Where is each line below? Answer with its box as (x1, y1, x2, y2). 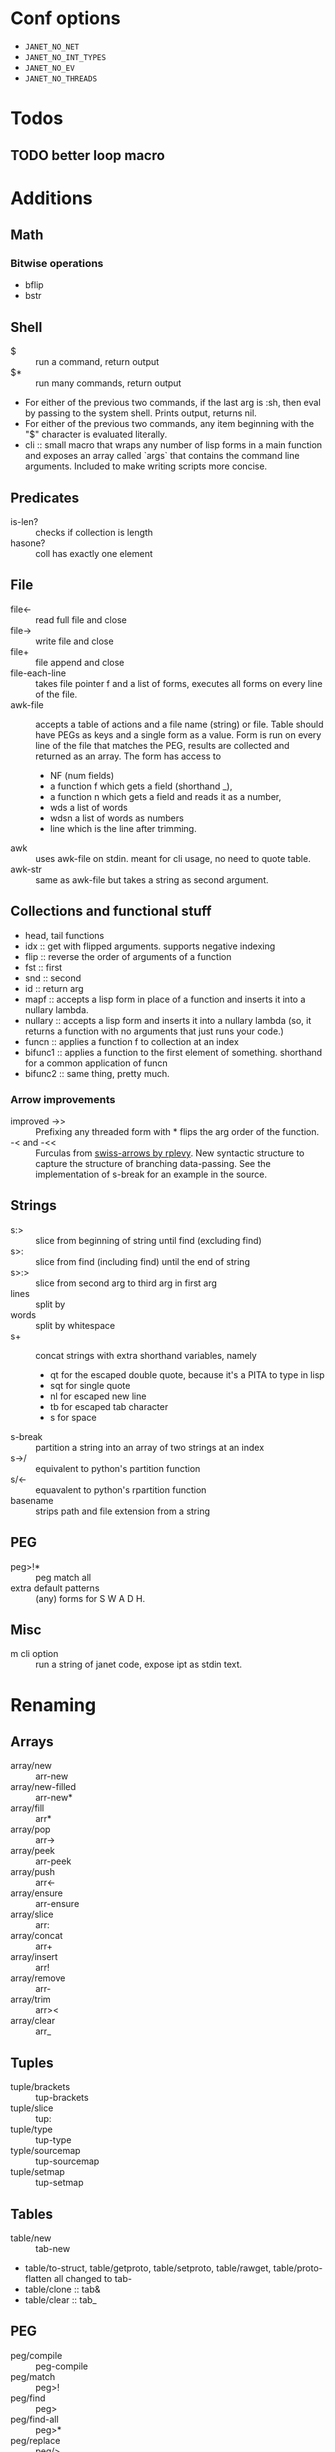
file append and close (35, 656, 125, 668)
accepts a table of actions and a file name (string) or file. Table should (35, 718, 324, 730)
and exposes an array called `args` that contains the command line (24, 450, 300, 462)
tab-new (35, 2243, 71, 2254)
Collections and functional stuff (10, 903, 212, 920)
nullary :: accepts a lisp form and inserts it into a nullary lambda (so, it (24, 1014, 312, 1026)
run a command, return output (35, 356, 160, 368)
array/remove (10, 1972, 66, 1984)
